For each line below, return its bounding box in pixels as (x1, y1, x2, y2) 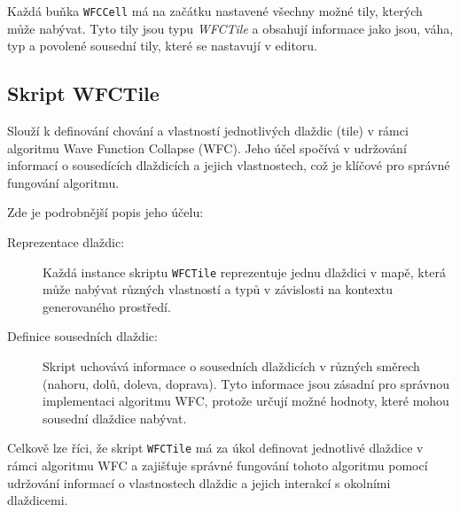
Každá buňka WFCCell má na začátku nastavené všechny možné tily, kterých (7, 2, 423, 19)
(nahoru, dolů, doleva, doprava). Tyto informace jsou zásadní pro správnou (43, 374, 449, 392)
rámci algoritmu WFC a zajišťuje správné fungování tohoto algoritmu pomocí (7, 456, 428, 475)
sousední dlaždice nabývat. (43, 408, 187, 427)
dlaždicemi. (7, 491, 68, 509)
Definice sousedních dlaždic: (7, 327, 158, 345)
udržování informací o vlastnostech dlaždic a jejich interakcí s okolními (7, 473, 391, 492)
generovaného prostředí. (43, 297, 171, 315)
